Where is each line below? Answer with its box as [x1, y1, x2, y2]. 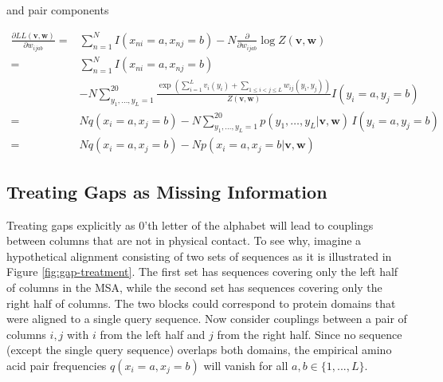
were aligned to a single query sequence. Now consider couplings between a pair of [6, 310, 407, 327]
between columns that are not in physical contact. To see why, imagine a [6, 232, 362, 249]
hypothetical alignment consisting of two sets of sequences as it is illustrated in [6, 247, 392, 264]
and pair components [6, 2, 109, 18]
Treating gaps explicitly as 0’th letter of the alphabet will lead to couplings [6, 216, 374, 233]
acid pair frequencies [6, 356, 107, 373]
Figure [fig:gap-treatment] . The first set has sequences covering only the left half [6, 263, 398, 280]
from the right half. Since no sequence [217, 325, 402, 342]
